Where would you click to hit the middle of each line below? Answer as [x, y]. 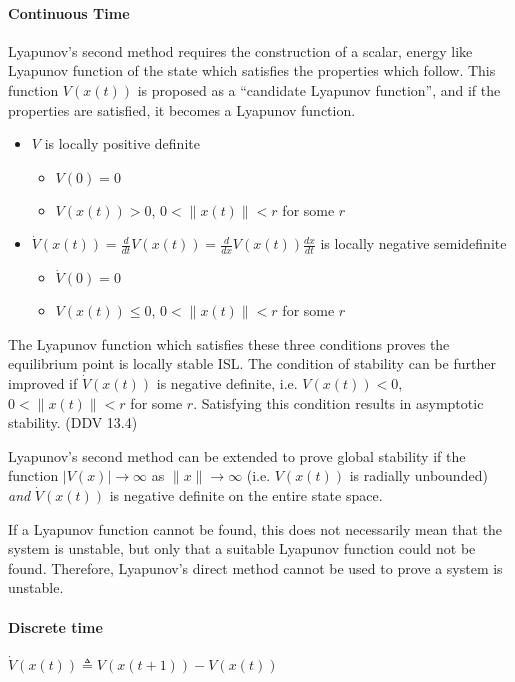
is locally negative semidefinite [413, 243]
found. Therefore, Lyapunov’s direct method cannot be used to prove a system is [255, 567]
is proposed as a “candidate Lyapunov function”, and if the [319, 89]
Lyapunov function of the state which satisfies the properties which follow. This [252, 70]
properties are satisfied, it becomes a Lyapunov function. [182, 109]
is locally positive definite [122, 143]
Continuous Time [69, 12]
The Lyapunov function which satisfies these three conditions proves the [229, 343]
